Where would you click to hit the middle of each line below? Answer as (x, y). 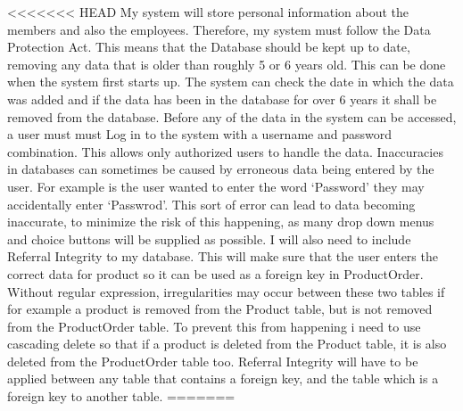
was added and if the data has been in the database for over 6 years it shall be (222, 99)
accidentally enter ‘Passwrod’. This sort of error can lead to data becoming (211, 204)
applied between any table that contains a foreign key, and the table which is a (223, 378)
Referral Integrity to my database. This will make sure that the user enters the (223, 256)
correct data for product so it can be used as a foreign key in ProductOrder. (215, 273)
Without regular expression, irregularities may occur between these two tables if (226, 291)
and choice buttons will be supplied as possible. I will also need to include (209, 238)
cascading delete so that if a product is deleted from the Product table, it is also (227, 344)
